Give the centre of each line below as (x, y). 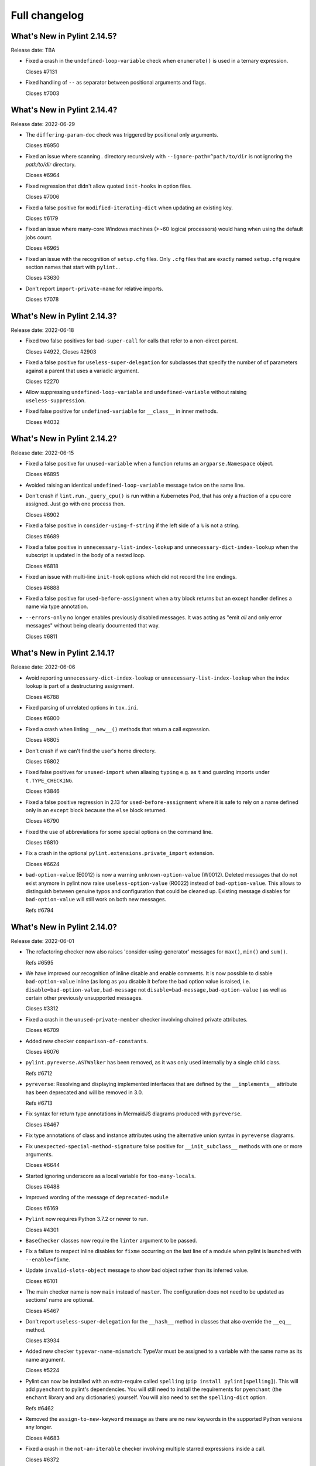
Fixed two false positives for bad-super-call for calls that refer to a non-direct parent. (132, 341)
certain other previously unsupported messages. (84, 998)
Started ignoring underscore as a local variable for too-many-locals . (111, 1176)
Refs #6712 (39, 1073)
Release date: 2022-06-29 (43, 124)
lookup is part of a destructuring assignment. (80, 686)
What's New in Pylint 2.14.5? (64, 36)
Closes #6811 (42, 636)
